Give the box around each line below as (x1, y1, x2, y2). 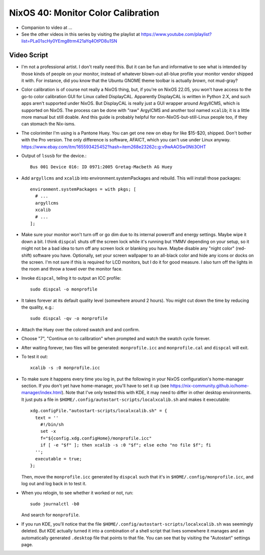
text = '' (35, 415, 59, 421)
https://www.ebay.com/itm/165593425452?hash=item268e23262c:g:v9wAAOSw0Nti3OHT (21, 144, 206, 150)
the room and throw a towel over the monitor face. (21, 266, 123, 272)
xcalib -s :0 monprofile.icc (30, 365, 100, 370)
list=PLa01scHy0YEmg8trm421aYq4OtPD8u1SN (21, 38, 117, 44)
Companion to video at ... (21, 25, 73, 30)
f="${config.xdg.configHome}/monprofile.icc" (40, 435, 152, 441)
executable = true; (35, 456, 82, 461)
